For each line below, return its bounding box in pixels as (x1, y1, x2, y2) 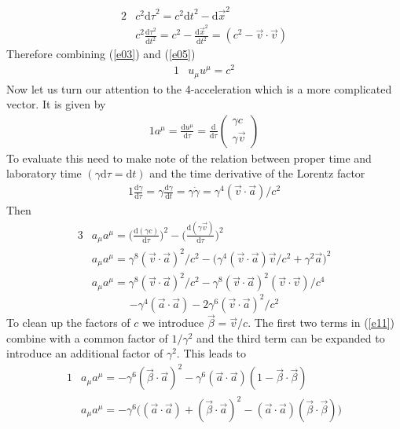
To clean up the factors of (6, 314, 130, 331)
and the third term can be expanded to (196, 329, 385, 346)
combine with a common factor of (6, 329, 168, 346)
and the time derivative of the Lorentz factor (149, 165, 365, 181)
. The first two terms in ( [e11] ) (248, 314, 395, 331)
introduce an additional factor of (6, 345, 163, 361)
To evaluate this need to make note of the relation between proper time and (6, 149, 372, 166)
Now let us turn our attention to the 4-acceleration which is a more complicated (6, 80, 392, 97)
